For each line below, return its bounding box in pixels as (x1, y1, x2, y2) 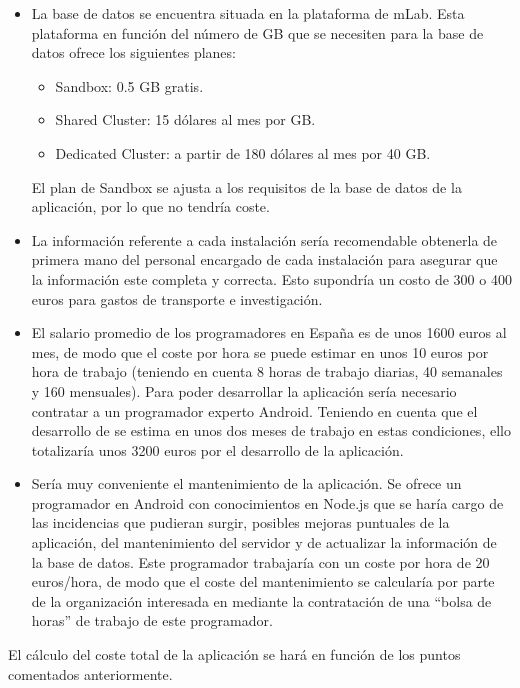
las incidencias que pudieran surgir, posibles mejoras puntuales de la (31, 512, 450, 533)
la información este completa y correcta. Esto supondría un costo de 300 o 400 (31, 268, 512, 289)
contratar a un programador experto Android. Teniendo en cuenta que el (31, 400, 478, 421)
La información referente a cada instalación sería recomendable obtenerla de (31, 229, 498, 250)
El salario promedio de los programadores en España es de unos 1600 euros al (31, 322, 507, 343)
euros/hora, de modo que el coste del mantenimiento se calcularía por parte (31, 571, 495, 592)
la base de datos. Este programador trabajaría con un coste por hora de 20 (31, 551, 490, 572)
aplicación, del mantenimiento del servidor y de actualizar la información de (31, 532, 497, 553)
